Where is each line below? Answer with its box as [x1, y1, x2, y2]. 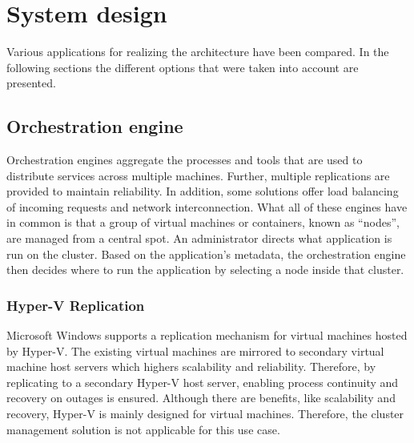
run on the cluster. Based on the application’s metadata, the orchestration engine [6, 245, 406, 262]
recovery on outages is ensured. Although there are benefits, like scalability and [6, 389, 396, 406]
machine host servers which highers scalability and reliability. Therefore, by [6, 358, 376, 375]
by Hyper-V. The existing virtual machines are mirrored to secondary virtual [6, 342, 384, 359]
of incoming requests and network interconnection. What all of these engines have [6, 198, 408, 215]
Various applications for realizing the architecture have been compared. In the [6, 43, 389, 60]
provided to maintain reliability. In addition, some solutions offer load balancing [6, 183, 399, 199]
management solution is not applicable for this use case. [6, 421, 280, 437]
